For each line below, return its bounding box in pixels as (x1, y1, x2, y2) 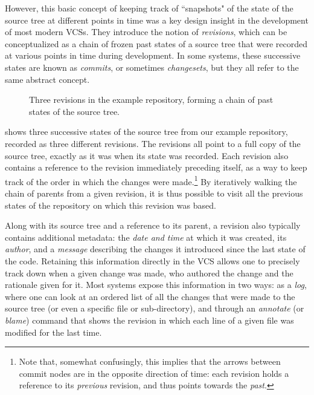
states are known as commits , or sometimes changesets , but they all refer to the (5, 60, 299, 73)
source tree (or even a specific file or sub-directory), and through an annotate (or (5, 302, 304, 315)
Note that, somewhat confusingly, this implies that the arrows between (19, 355, 281, 368)
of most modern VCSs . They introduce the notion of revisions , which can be (5, 25, 287, 38)
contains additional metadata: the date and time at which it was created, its (5, 230, 287, 243)
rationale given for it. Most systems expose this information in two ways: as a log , (5, 278, 307, 291)
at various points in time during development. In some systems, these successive (5, 49, 301, 62)
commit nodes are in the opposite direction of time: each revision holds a (19, 367, 289, 379)
